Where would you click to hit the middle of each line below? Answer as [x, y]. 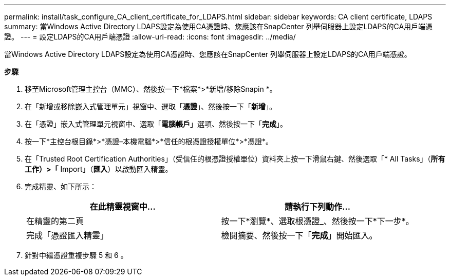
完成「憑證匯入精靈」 [68, 235]
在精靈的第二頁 [55, 221]
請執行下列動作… [318, 207]
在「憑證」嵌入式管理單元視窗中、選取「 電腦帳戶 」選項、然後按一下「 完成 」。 [156, 124]
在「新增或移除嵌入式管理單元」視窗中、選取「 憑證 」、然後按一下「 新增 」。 [151, 106]
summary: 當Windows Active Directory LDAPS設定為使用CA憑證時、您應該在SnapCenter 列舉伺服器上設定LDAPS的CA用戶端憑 [219, 26]
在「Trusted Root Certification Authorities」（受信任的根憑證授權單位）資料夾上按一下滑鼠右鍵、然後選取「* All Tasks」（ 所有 [235, 159]
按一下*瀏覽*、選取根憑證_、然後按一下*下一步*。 [317, 221]
